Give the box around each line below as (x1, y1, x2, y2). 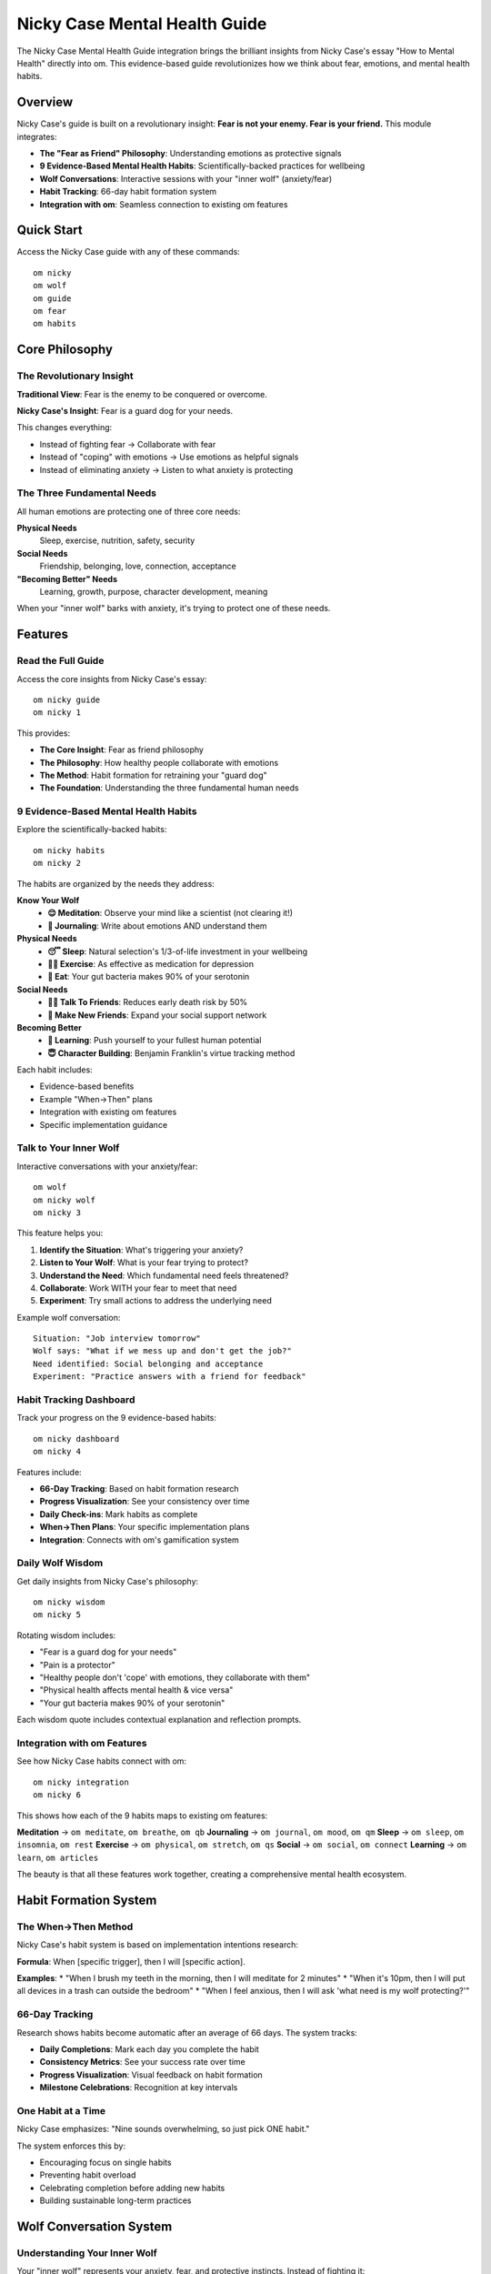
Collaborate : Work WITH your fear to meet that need (39, 1283, 237, 1293)
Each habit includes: (16, 1064, 93, 1075)
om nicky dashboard (33, 1434, 120, 1444)
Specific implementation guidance (39, 1119, 168, 1130)
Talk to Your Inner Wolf (16, 1142, 120, 1154)
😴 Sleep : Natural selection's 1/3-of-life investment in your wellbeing (47, 946, 308, 957)
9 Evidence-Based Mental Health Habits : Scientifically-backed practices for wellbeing (39, 160, 366, 172)
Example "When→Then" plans (39, 1093, 154, 1104)
